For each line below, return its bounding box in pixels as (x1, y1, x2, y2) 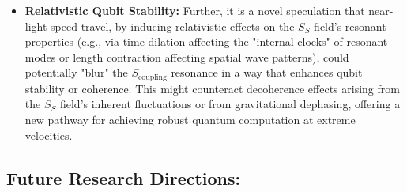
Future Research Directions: (6, 165, 241, 190)
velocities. (24, 126, 73, 143)
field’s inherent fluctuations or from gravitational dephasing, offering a (59, 96, 401, 112)
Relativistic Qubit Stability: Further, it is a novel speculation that (24, 2, 365, 18)
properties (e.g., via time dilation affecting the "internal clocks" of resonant (24, 33, 388, 50)
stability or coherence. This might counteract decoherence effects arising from (24, 80, 400, 96)
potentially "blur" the (24, 64, 128, 81)
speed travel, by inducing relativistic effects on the (51, 17, 295, 34)
